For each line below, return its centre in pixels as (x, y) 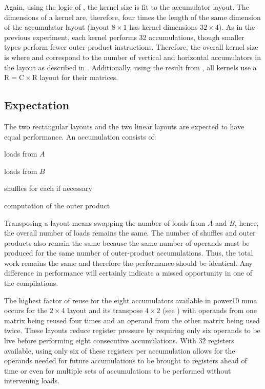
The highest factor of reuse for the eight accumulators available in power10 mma (131, 300)
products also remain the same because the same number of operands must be (127, 242)
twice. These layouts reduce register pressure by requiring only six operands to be (132, 330)
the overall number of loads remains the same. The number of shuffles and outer (130, 233)
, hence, (247, 222)
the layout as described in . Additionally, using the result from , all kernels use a (130, 67)
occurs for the (26, 310)
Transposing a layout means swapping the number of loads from (105, 222)
